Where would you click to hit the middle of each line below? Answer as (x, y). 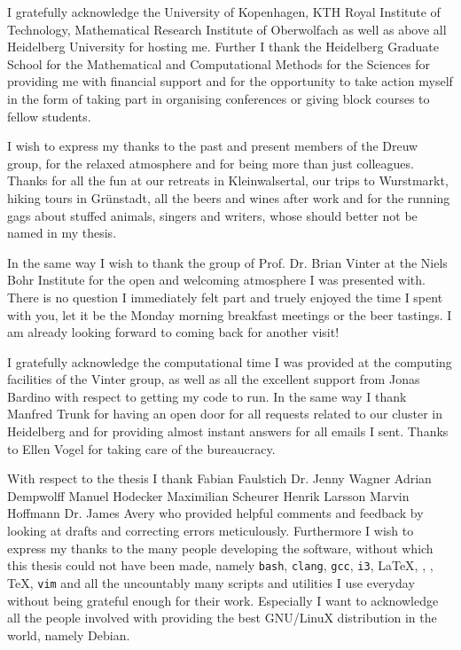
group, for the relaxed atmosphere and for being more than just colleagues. (211, 163)
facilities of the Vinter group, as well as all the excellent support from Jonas (214, 379)
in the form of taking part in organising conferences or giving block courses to (219, 98)
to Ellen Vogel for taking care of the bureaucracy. (141, 448)
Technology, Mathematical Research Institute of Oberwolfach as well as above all (227, 29)
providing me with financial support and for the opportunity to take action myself (230, 81)
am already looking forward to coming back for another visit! (173, 332)
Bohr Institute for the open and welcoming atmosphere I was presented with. (216, 280)
